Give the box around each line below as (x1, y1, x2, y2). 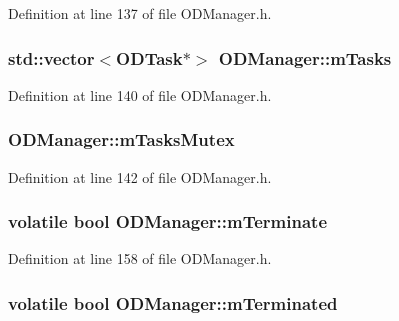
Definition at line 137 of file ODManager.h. (8, 3, 272, 23)
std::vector (8, 45, 95, 70)
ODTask (116, 45, 183, 70)
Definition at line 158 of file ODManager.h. (8, 248, 272, 269)
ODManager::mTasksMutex (8, 127, 235, 152)
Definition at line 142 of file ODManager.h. (8, 166, 272, 187)
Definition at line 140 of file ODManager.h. (8, 84, 272, 105)
